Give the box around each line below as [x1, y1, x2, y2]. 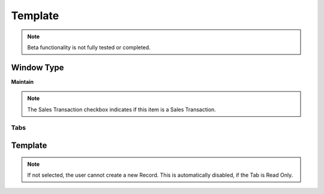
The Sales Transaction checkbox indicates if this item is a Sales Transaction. [27, 105, 216, 113]
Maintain [11, 78, 34, 85]
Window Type [11, 62, 64, 72]
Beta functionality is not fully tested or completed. [27, 44, 151, 51]
